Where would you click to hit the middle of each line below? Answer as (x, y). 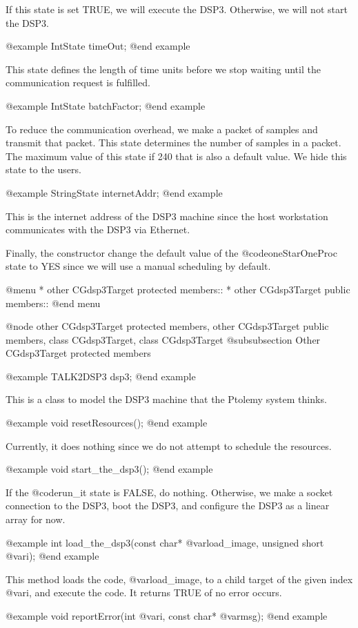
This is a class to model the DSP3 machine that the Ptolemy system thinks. (166, 399)
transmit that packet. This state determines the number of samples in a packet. (173, 143)
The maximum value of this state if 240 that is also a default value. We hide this (176, 156)
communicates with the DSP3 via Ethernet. (98, 229)
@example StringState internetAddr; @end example (114, 192)
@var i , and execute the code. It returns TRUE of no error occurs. (144, 592)
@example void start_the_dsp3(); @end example (109, 469)
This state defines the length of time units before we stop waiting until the (163, 69)
